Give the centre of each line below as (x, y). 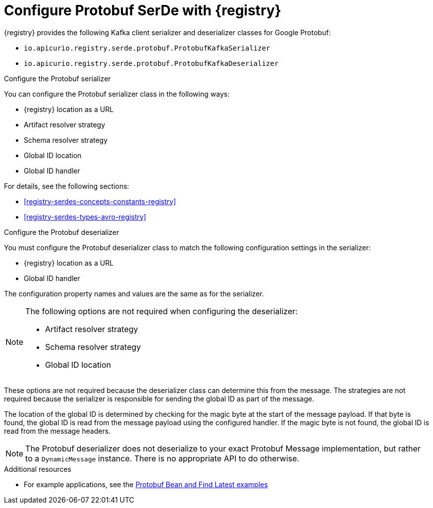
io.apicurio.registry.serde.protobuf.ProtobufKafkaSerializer (147, 48)
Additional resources (38, 469)
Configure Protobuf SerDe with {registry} (143, 10)
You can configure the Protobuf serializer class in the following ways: (117, 94)
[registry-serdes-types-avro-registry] (85, 217)
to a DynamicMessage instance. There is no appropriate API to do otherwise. (162, 458)
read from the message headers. (57, 431)
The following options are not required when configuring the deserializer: (162, 311)
